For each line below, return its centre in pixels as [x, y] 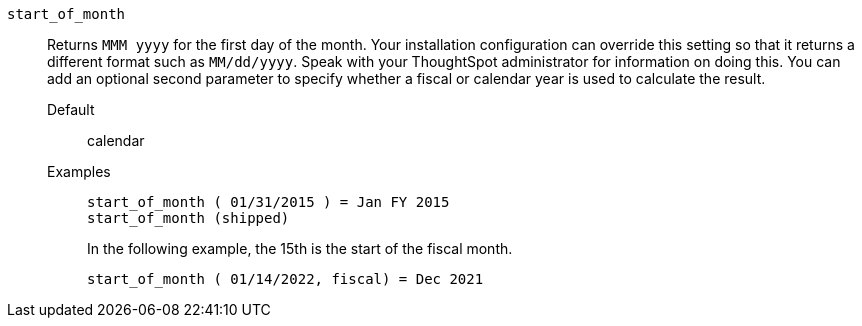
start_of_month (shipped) [188, 218]
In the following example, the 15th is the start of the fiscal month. [300, 248]
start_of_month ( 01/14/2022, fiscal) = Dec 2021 [285, 279]
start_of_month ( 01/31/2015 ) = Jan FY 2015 [268, 202]
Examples [79, 171]
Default [71, 109]
